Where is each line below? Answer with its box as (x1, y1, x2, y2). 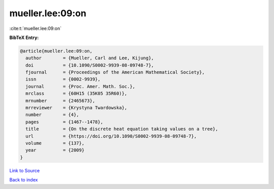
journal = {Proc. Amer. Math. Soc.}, (25, 84, 135, 89)
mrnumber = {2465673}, (25, 98, 95, 103)
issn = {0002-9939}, (25, 77, 101, 82)
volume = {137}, (25, 140, 85, 146)
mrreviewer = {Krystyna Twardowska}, (25, 105, 127, 111)
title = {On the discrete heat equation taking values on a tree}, (25, 126, 218, 132)
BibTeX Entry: (9, 34, 39, 41)
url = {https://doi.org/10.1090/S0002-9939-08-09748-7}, (25, 133, 197, 139)
